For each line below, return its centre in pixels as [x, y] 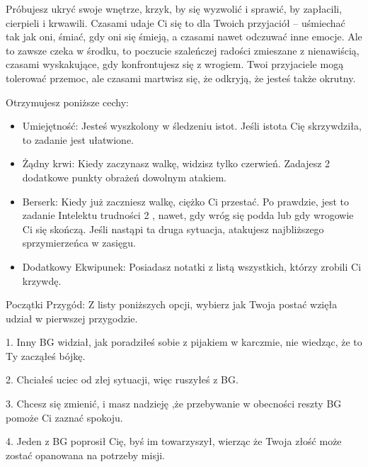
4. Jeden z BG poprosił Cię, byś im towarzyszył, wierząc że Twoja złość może [174, 441]
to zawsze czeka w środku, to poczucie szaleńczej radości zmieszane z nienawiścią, [183, 50]
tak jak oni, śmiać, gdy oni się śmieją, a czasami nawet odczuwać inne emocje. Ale [184, 36]
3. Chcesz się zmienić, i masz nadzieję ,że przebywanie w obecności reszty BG [174, 404]
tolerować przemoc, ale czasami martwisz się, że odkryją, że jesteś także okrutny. [181, 78]
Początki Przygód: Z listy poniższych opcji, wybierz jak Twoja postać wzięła [172, 304]
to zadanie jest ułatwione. [78, 139]
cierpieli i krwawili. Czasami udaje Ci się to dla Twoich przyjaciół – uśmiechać [176, 22]
